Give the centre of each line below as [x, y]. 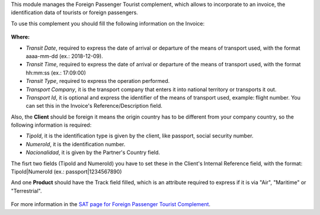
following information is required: [51, 125]
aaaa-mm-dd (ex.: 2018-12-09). [64, 56]
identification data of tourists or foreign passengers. [75, 12]
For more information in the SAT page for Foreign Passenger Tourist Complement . [111, 204]
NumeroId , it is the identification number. [76, 144]
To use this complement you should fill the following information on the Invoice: [108, 23]
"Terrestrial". [26, 191]
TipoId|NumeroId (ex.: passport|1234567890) [66, 172]
